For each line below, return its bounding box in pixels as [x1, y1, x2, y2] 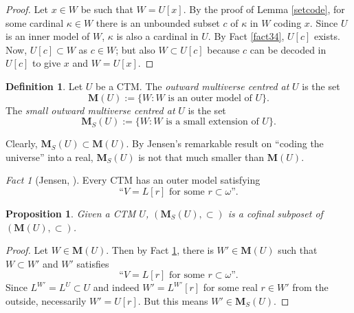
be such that [80, 2, 133, 16]
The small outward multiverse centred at [5, 102, 175, 117]
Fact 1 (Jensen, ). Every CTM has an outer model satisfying [5, 173, 261, 187]
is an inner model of [5, 29, 90, 43]
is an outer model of [168, 93, 252, 103]
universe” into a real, [5, 149, 93, 164]
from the [292, 280, 329, 294]
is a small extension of [166, 117, 259, 127]
